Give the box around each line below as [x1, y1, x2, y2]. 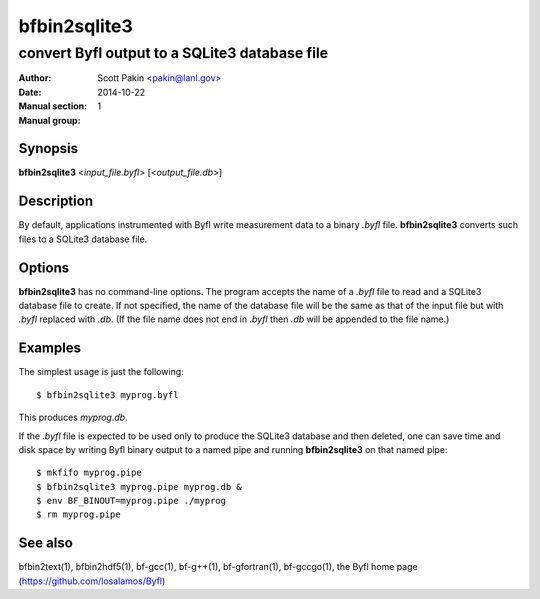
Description [18, 193, 94, 210]
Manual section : [18, 100, 88, 112]
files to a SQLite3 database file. [18, 233, 148, 245]
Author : [18, 72, 52, 84]
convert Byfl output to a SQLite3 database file [18, 44, 329, 62]
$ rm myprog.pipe [36, 509, 121, 520]
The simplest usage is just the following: [18, 366, 184, 378]
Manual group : [18, 114, 81, 126]
